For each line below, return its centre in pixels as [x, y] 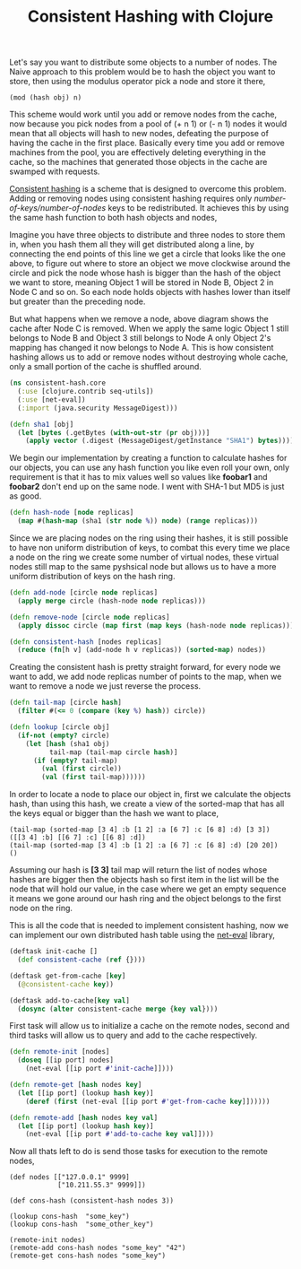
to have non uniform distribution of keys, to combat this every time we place [150, 548]
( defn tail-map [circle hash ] [66, 703]
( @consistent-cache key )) [66, 984]
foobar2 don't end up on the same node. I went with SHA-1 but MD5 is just [147, 487]
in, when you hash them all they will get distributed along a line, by [132, 245]
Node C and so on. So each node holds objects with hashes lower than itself [150, 292]
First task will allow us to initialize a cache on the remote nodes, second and [150, 1026]
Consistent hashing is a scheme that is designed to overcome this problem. [148, 189]
